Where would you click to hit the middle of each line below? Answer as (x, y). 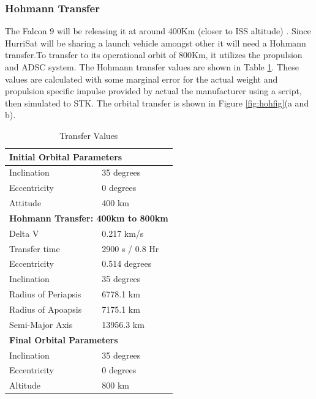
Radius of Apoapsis (46, 309)
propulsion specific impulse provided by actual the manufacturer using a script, (153, 91)
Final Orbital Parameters (64, 339)
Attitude (25, 203)
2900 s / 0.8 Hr (130, 248)
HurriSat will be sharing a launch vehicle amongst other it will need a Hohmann (156, 43)
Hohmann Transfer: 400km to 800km (89, 218)
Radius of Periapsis (45, 294)
